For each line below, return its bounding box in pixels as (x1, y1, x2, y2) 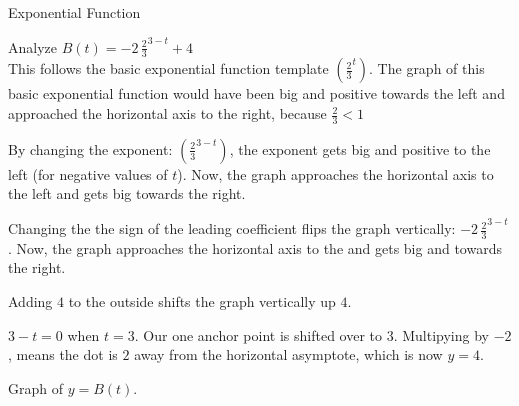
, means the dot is (8, 344, 118, 365)
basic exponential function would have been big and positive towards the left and (8, 83, 505, 104)
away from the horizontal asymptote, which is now (134, 344, 443, 365)
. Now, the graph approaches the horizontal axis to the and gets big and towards (8, 237, 502, 258)
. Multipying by (393, 324, 489, 345)
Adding (8, 291, 53, 312)
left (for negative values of (8, 163, 168, 184)
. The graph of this (369, 58, 485, 79)
